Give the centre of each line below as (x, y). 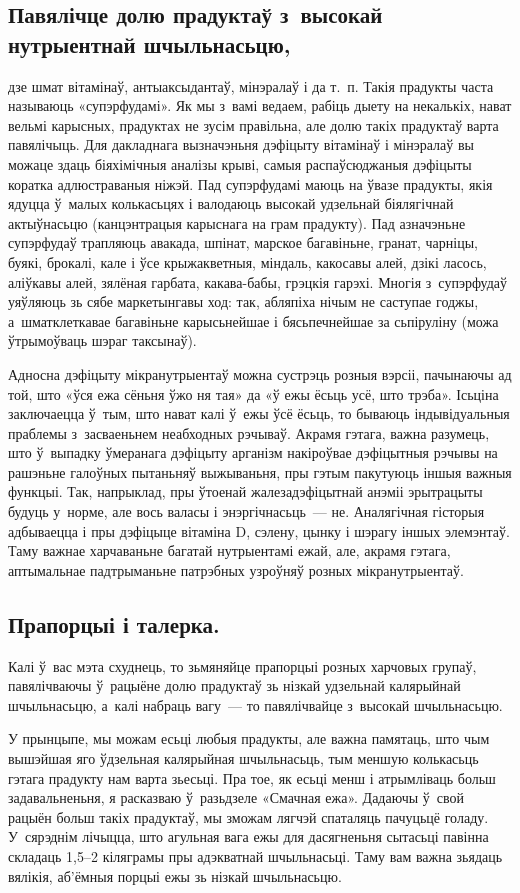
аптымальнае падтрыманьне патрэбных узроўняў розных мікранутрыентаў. (236, 569)
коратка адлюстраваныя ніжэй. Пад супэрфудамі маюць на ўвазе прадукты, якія (250, 183)
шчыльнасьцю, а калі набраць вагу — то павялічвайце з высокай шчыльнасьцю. (255, 704)
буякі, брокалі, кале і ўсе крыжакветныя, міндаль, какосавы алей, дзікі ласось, (247, 261)
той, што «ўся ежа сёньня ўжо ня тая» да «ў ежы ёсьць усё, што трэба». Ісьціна (253, 393)
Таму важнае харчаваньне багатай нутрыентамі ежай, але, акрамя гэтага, (229, 550)
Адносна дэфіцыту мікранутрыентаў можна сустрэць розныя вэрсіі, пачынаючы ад (260, 373)
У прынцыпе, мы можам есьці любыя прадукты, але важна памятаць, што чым (249, 738)
